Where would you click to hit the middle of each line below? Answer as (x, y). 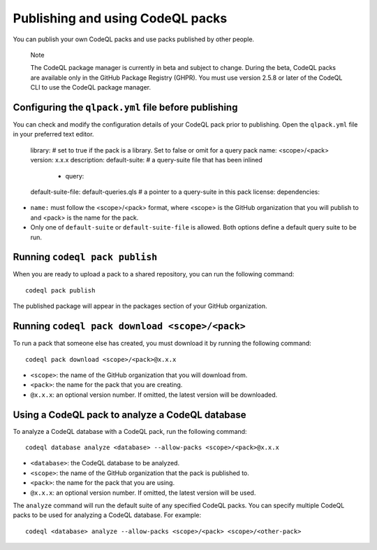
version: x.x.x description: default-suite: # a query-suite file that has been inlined (147, 160)
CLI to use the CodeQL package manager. (91, 87)
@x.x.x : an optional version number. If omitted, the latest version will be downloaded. (154, 395)
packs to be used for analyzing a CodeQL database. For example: (107, 515)
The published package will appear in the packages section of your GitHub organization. (140, 306)
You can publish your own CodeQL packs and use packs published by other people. (134, 39)
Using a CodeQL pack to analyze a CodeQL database (130, 415)
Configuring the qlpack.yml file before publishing (125, 107)
